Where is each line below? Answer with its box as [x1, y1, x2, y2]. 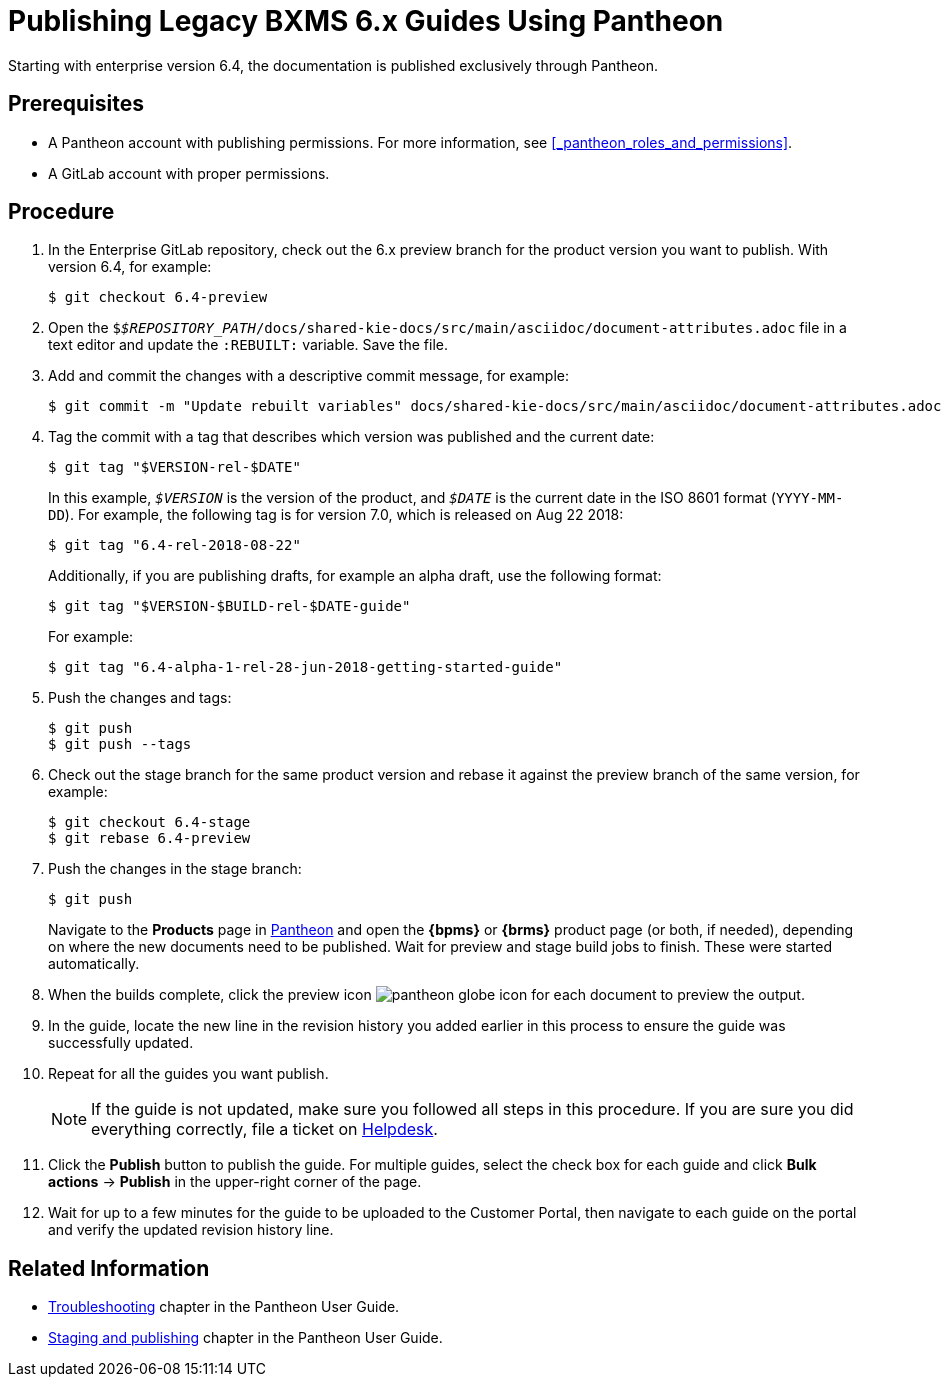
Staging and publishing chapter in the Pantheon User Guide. [48, 1329, 443, 1347]
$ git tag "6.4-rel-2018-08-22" [48, 537, 301, 554]
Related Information [8, 1255, 210, 1281]
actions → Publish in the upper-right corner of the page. [48, 1173, 422, 1191]
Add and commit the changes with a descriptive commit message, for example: [48, 367, 570, 385]
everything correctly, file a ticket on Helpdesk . [91, 1119, 438, 1140]
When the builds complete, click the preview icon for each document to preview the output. [48, 986, 805, 1004]
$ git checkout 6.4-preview [48, 289, 268, 306]
